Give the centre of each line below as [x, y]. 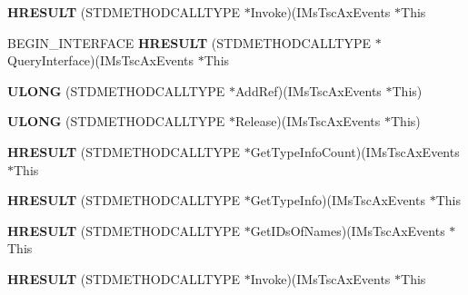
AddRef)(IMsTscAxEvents [309, 90]
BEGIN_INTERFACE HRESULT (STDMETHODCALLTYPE [189, 42]
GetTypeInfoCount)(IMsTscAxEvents [355, 151]
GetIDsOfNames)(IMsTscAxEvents [348, 230]
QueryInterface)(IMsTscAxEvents [101, 60]
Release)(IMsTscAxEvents [308, 121]
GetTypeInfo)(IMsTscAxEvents [338, 200]
